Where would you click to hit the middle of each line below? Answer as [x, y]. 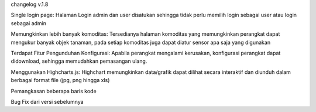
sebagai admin [29, 23]
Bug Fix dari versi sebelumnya [47, 101]
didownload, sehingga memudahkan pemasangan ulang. [79, 61]
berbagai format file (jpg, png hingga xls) [60, 80]
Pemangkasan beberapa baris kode [54, 91]
